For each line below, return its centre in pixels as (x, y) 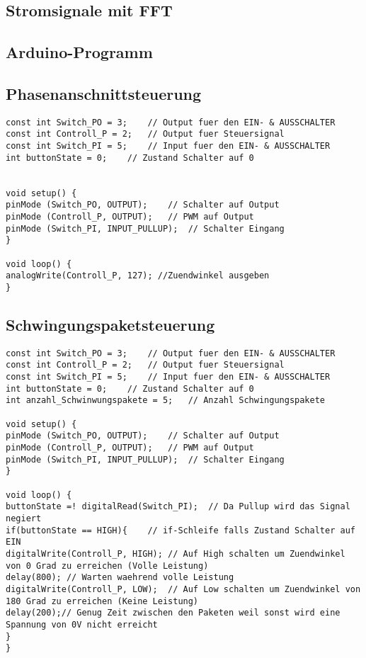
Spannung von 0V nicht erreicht (82, 624)
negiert (24, 518)
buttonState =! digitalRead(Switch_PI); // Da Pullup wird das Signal (178, 507)
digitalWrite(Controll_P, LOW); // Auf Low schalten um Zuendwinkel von (183, 589)
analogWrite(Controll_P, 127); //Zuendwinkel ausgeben (138, 276)
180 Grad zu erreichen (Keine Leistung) (102, 601)
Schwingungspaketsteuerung (110, 324)
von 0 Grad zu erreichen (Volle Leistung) (107, 566)
